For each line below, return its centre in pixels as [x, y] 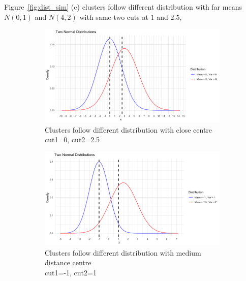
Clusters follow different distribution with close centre [129, 129]
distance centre [68, 262]
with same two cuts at [114, 17]
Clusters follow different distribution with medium [123, 252]
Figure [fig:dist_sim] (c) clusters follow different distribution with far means [123, 7]
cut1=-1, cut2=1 [71, 272]
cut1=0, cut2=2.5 [72, 139]
